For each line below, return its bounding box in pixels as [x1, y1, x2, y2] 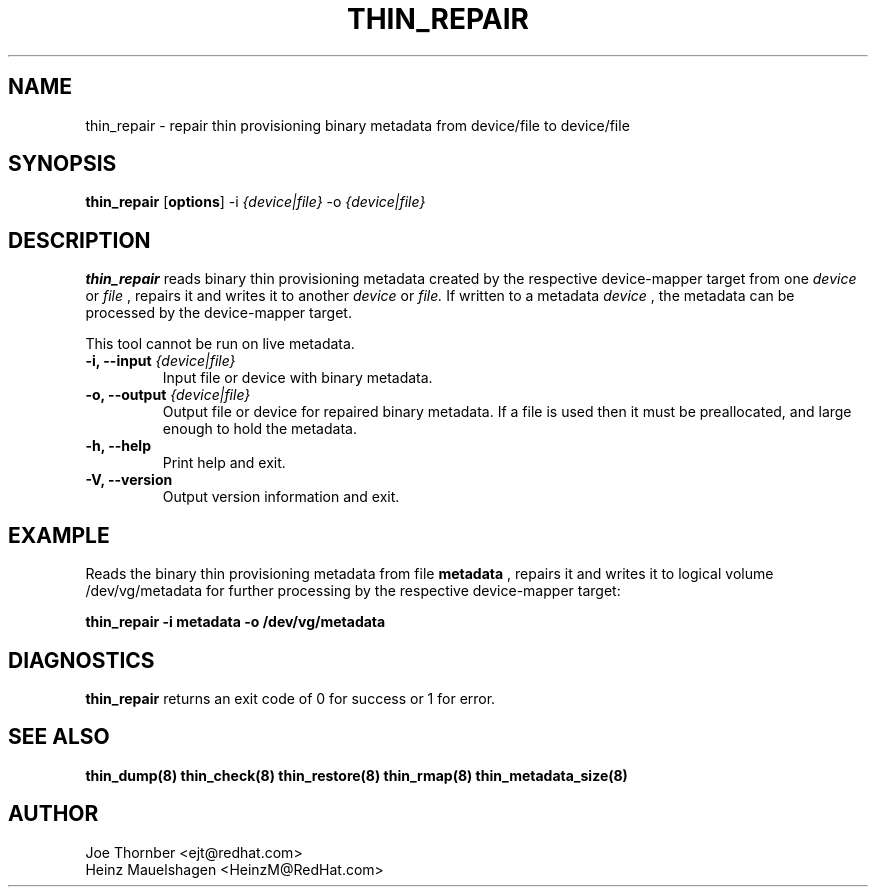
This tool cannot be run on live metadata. [85, 335, 355, 353]
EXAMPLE [8, 522, 110, 548]
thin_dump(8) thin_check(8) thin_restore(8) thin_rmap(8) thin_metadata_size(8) [85, 766, 628, 784]
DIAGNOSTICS [8, 647, 155, 673]
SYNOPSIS [8, 151, 117, 177]
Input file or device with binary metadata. [162, 369, 433, 387]
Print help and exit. [162, 454, 286, 472]
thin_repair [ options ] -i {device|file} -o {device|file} [85, 193, 426, 211]
